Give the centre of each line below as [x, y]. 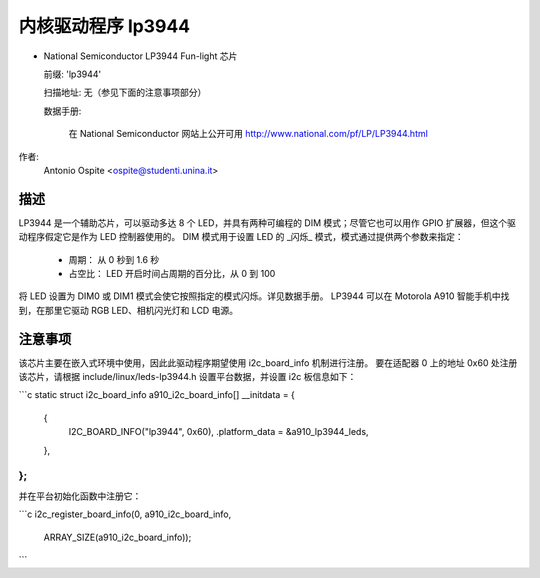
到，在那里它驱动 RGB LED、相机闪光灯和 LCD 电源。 [128, 310]
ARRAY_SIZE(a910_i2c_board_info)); [117, 537]
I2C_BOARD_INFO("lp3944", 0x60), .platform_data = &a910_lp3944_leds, [218, 432]
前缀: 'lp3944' [72, 74]
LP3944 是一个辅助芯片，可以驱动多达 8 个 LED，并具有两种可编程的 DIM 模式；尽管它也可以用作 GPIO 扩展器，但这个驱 [267, 222]
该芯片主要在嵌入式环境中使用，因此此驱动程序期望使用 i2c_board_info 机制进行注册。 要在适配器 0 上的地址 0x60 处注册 [268, 362]
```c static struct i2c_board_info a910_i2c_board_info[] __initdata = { [156, 395]
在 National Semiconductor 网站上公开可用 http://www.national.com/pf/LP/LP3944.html [248, 134]
